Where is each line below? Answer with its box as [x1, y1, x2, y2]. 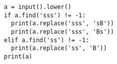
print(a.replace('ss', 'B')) [11, 45, 107, 52]
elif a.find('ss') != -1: [4, 36, 89, 44]
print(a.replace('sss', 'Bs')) [11, 28, 114, 35]
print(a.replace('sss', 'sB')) [11, 20, 114, 27]
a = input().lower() [4, 3, 72, 10]
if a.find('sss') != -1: [4, 11, 86, 19]
